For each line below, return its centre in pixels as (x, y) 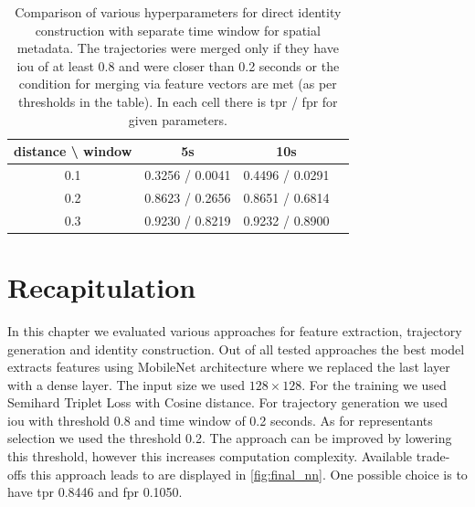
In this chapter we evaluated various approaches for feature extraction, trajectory (235, 330)
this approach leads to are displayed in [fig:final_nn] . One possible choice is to (249, 474)
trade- (433, 456)
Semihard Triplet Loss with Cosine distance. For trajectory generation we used (228, 402)
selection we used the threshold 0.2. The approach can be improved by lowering (230, 438)
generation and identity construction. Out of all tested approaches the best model (236, 349)
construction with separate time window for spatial (178, 30)
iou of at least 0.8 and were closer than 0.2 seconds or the (178, 65)
